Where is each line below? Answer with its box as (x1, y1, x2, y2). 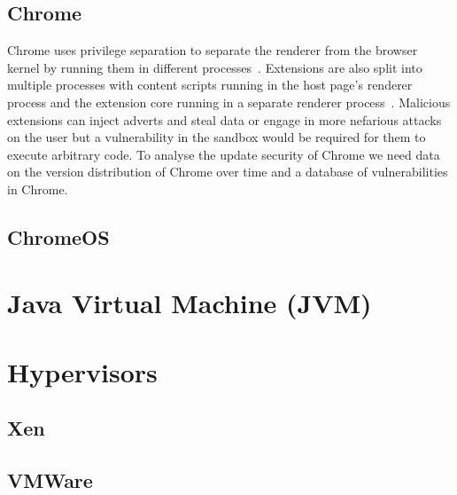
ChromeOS (7, 223, 110, 250)
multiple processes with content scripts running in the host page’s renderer (7, 75, 413, 94)
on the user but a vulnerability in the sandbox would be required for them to (7, 128, 426, 146)
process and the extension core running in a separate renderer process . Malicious (7, 92, 451, 111)
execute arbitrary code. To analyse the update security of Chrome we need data (7, 145, 440, 163)
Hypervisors (7, 353, 158, 389)
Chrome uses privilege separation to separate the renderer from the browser (7, 41, 418, 59)
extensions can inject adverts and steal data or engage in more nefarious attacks (7, 110, 442, 129)
